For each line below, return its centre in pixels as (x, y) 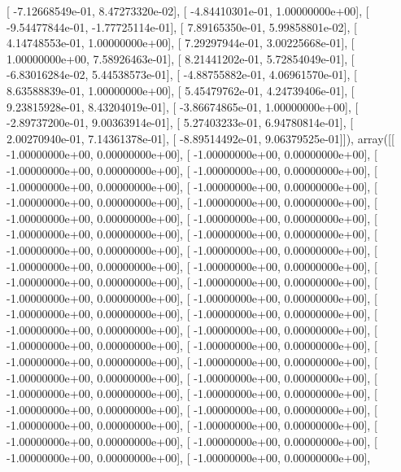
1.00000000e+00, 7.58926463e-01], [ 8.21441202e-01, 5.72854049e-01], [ (181, 58)
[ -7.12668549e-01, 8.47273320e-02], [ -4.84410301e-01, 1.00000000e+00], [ (188, 11)
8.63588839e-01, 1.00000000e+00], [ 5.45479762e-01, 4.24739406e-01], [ (181, 90)
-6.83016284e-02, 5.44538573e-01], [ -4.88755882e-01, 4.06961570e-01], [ (182, 74)
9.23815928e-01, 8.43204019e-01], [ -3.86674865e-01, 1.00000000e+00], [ (183, 106)
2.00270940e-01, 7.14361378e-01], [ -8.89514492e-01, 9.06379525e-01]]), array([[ (200, 138)
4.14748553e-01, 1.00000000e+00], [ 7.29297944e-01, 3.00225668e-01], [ (181, 43)
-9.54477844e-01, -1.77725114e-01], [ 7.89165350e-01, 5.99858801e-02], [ (182, 26)
